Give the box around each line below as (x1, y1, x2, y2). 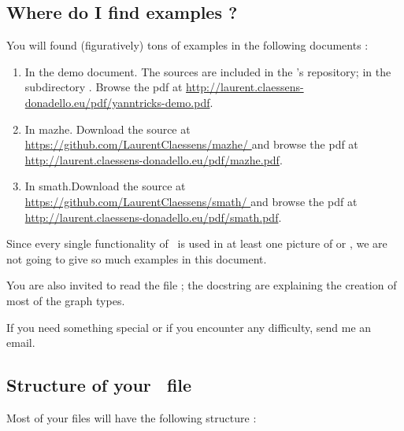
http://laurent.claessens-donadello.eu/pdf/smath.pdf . (24, 208, 282, 225)
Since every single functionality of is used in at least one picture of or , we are (6, 235, 387, 252)
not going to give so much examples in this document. (6, 250, 267, 267)
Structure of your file (6, 373, 192, 397)
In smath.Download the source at (24, 178, 186, 194)
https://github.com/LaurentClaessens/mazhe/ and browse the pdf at (24, 136, 358, 153)
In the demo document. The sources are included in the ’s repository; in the (24, 63, 391, 79)
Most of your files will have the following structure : (6, 409, 257, 425)
